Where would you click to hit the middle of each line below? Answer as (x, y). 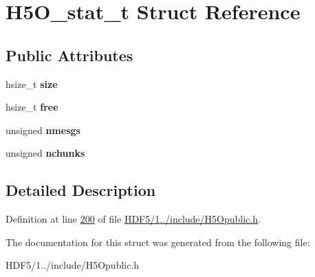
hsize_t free (32, 107)
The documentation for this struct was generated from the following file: (158, 242)
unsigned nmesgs (43, 130)
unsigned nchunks (45, 153)
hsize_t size (32, 84)
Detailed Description (81, 190)
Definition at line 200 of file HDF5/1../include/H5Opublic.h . (133, 219)
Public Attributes (69, 55)
